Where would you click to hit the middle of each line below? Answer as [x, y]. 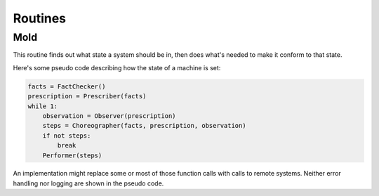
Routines [40, 18]
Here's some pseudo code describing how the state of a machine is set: [117, 67]
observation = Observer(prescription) [109, 116]
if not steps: [67, 136]
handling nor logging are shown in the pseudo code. [88, 183]
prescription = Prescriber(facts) [87, 96]
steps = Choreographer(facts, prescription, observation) [144, 126]
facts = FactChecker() [67, 86]
